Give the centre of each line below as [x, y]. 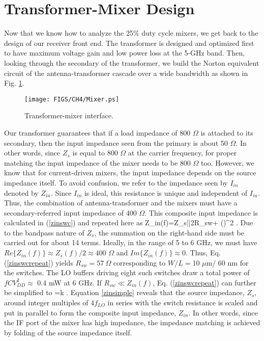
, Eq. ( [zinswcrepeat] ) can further [204, 282]
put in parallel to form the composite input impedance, [90, 312]
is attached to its [227, 132]
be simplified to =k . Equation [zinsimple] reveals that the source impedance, [124, 292]
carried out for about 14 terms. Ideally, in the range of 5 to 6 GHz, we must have [131, 242]
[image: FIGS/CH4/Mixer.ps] [72, 99]
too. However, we [227, 162]
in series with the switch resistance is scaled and [183, 303]
